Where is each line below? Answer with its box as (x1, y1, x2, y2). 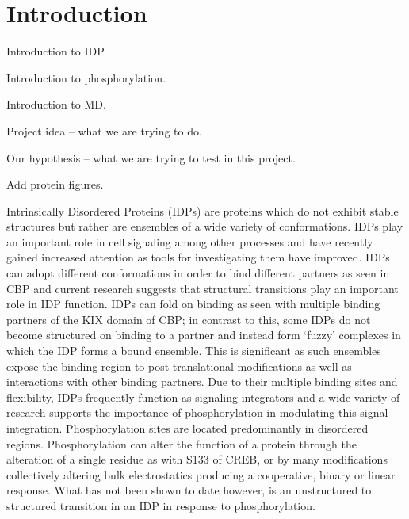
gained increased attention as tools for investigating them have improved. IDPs (6, 249, 390, 265)
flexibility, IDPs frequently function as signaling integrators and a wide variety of (6, 388, 400, 405)
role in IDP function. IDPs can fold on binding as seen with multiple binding (6, 296, 380, 312)
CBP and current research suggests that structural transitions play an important (6, 280, 399, 296)
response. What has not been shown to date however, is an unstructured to (6, 482, 372, 498)
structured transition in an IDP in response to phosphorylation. (6, 497, 315, 513)
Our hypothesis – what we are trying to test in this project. (6, 149, 296, 166)
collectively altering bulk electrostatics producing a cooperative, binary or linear (6, 466, 396, 483)
